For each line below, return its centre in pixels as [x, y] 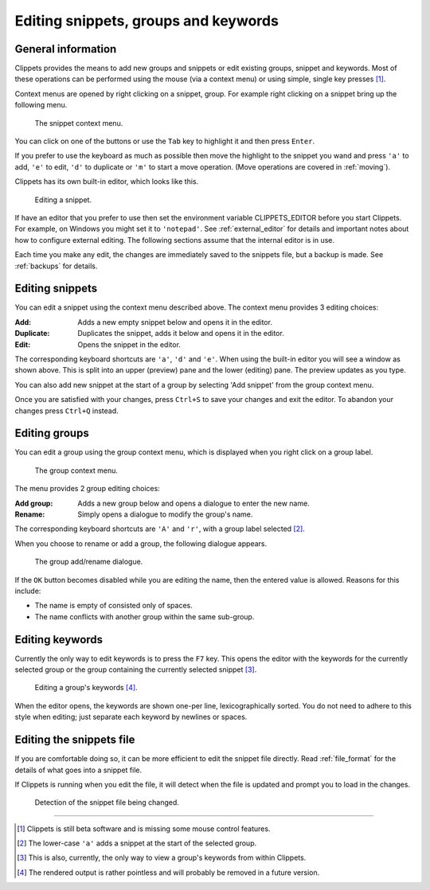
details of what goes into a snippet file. [78, 770]
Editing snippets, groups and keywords [147, 21]
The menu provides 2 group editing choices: [88, 489]
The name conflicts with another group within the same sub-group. [145, 616]
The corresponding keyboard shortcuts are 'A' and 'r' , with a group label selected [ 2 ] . [160, 529]
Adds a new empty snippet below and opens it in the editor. [175, 322]
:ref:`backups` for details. [56, 266]
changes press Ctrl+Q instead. [66, 411]
